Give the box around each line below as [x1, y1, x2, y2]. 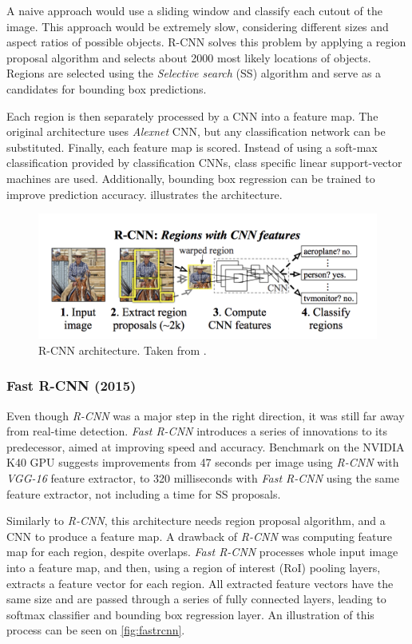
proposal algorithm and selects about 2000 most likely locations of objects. [6, 49, 371, 66]
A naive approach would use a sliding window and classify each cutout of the [6, 2, 382, 18]
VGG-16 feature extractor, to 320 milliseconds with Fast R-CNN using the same [6, 469, 399, 486]
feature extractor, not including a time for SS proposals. [6, 485, 281, 502]
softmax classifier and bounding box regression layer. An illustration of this [6, 606, 374, 622]
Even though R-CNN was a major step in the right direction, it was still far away [6, 407, 405, 423]
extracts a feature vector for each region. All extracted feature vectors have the [6, 574, 394, 591]
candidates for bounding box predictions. [6, 80, 207, 97]
